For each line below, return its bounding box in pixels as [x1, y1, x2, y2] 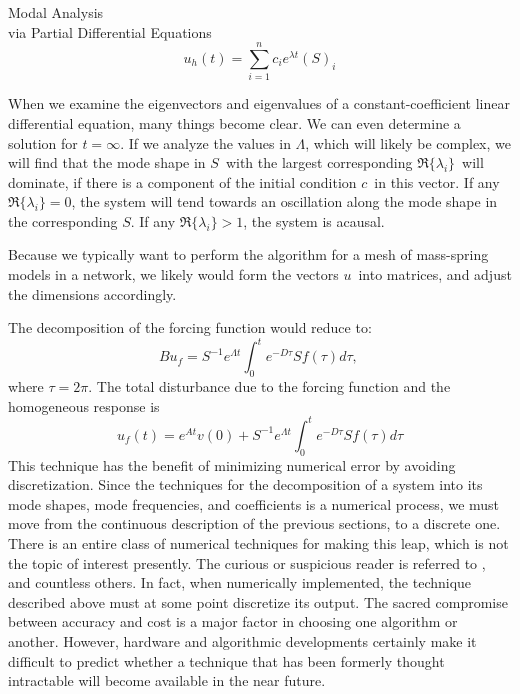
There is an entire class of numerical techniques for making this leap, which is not [8, 533, 509, 553]
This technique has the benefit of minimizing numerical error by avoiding [8, 454, 456, 475]
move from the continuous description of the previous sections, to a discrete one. [8, 513, 501, 534]
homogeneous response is [8, 395, 160, 416]
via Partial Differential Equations [8, 21, 212, 42]
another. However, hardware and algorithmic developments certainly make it [8, 630, 477, 651]
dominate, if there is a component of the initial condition [8, 171, 357, 192]
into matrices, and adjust [358, 264, 512, 285]
